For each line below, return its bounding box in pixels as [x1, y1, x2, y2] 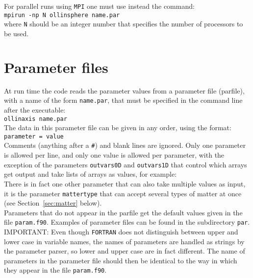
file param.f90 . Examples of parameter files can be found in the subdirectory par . [4, 217, 250, 227]
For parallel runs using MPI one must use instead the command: [4, 1, 195, 11]
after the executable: [4, 104, 66, 115]
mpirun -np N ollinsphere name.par [4, 11, 120, 19]
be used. [4, 28, 29, 38]
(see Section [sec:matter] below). [4, 198, 102, 208]
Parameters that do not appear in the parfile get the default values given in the [4, 207, 243, 217]
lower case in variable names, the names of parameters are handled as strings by [4, 236, 245, 246]
